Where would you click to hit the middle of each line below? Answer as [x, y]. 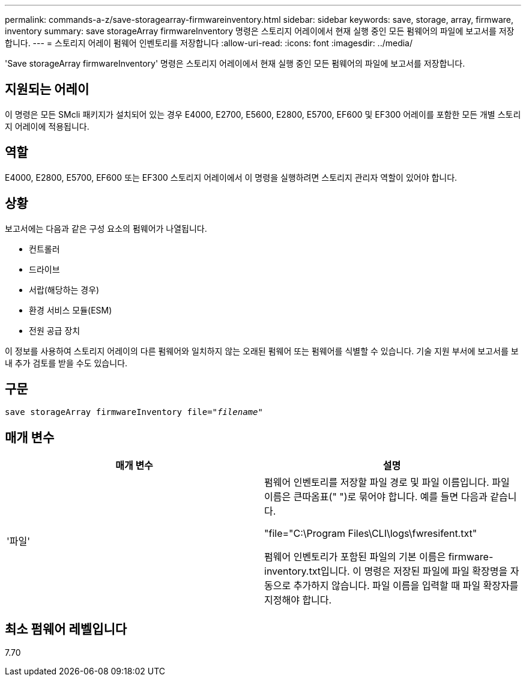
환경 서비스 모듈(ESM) [71, 310]
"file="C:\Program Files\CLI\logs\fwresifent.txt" [371, 534]
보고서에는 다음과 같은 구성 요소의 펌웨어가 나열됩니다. [106, 228]
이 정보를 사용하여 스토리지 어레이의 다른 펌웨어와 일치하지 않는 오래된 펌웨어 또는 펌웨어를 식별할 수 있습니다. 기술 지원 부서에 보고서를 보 [262, 351]
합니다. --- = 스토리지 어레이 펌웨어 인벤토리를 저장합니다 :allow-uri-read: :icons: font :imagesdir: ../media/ [209, 43]
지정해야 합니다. [298, 600]
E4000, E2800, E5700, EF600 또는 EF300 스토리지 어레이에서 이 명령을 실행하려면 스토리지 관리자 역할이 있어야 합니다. [231, 177]
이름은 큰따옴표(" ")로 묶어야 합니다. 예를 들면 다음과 [376, 497]
